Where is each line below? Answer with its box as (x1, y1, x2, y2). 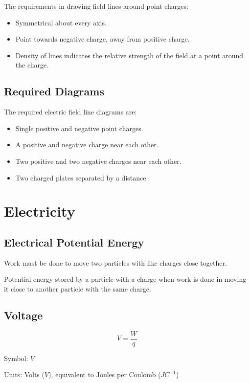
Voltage (4, 307, 43, 322)
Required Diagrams (4, 84, 104, 99)
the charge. (15, 60, 49, 70)
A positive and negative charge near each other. (15, 139, 159, 150)
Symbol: (4, 353, 28, 363)
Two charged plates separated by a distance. (15, 172, 148, 182)
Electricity (4, 201, 75, 221)
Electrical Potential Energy (4, 234, 144, 249)
